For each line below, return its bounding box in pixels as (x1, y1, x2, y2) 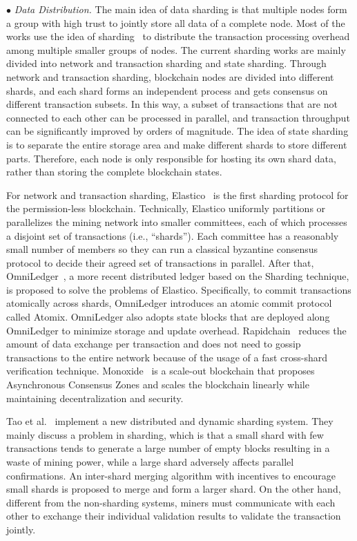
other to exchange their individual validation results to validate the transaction (6, 509, 341, 523)
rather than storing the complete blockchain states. (6, 164, 222, 179)
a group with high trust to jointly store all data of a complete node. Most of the (6, 15, 345, 30)
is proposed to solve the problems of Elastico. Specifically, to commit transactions (6, 282, 351, 296)
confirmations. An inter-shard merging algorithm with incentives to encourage (6, 468, 336, 482)
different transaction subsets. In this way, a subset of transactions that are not (6, 97, 338, 111)
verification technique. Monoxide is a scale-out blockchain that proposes (6, 363, 315, 378)
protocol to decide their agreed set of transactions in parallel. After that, (6, 255, 314, 269)
